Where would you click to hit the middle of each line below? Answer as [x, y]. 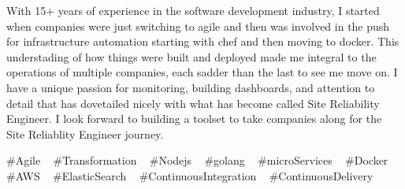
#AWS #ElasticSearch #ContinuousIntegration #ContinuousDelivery [190, 175]
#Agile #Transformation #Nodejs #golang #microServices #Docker [197, 160]
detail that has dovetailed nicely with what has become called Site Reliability [193, 103]
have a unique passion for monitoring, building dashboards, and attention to [191, 87]
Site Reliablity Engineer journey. [85, 133]
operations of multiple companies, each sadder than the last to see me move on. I [202, 72]
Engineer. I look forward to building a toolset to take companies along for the [194, 119]
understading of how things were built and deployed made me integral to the [191, 56]
